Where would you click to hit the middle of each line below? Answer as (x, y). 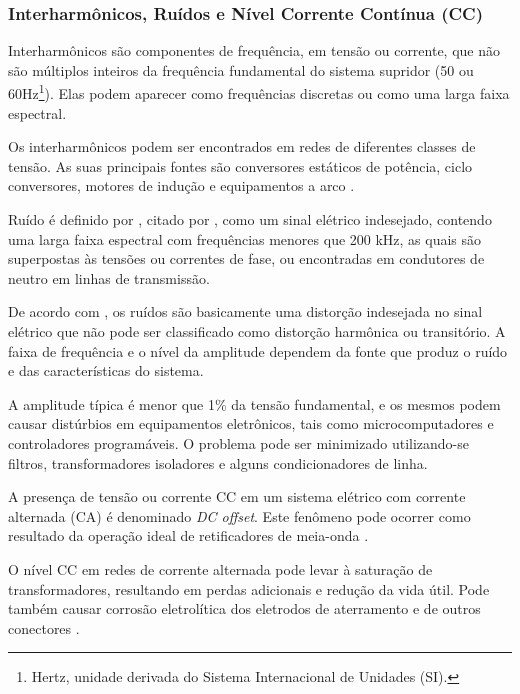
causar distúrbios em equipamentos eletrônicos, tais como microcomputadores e (251, 423)
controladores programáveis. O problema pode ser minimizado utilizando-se (238, 442)
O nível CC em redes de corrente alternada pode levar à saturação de (220, 568)
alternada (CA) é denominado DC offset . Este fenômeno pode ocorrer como (239, 515)
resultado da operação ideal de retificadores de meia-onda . (188, 535)
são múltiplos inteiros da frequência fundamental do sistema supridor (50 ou (241, 69)
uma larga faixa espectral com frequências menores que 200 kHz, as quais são (245, 238)
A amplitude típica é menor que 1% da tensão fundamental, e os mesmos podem (254, 403)
